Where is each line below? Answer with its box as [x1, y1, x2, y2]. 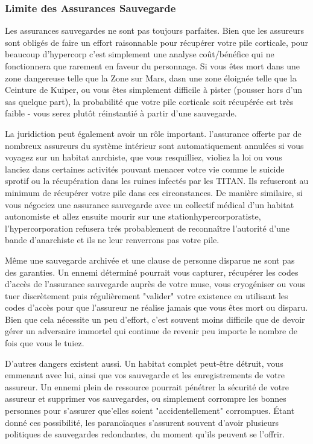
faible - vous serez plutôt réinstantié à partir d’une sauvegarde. [5, 107, 237, 119]
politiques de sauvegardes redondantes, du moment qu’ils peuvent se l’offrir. [5, 428, 285, 440]
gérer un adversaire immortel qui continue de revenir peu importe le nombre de [5, 325, 297, 337]
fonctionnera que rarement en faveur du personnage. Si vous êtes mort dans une [5, 60, 300, 72]
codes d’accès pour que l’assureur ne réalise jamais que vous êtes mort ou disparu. [5, 301, 308, 314]
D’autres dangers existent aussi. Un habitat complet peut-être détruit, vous [5, 357, 283, 369]
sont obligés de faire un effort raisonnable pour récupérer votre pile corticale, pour [5, 36, 309, 48]
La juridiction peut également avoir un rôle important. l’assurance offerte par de [5, 127, 302, 139]
